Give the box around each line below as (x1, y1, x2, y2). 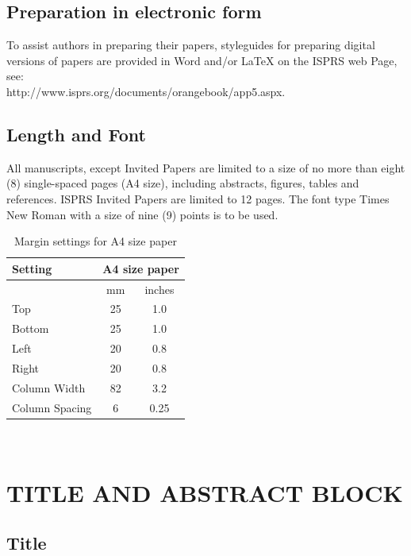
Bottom (12, 320, 49, 337)
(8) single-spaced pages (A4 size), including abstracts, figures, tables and (6, 175, 359, 191)
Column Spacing (12, 399, 92, 415)
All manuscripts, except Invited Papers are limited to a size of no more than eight (6, 159, 405, 176)
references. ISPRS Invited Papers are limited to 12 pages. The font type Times (6, 190, 390, 207)
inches (144, 280, 175, 297)
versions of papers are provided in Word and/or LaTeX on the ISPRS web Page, (6, 52, 398, 68)
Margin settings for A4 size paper (13, 233, 177, 249)
